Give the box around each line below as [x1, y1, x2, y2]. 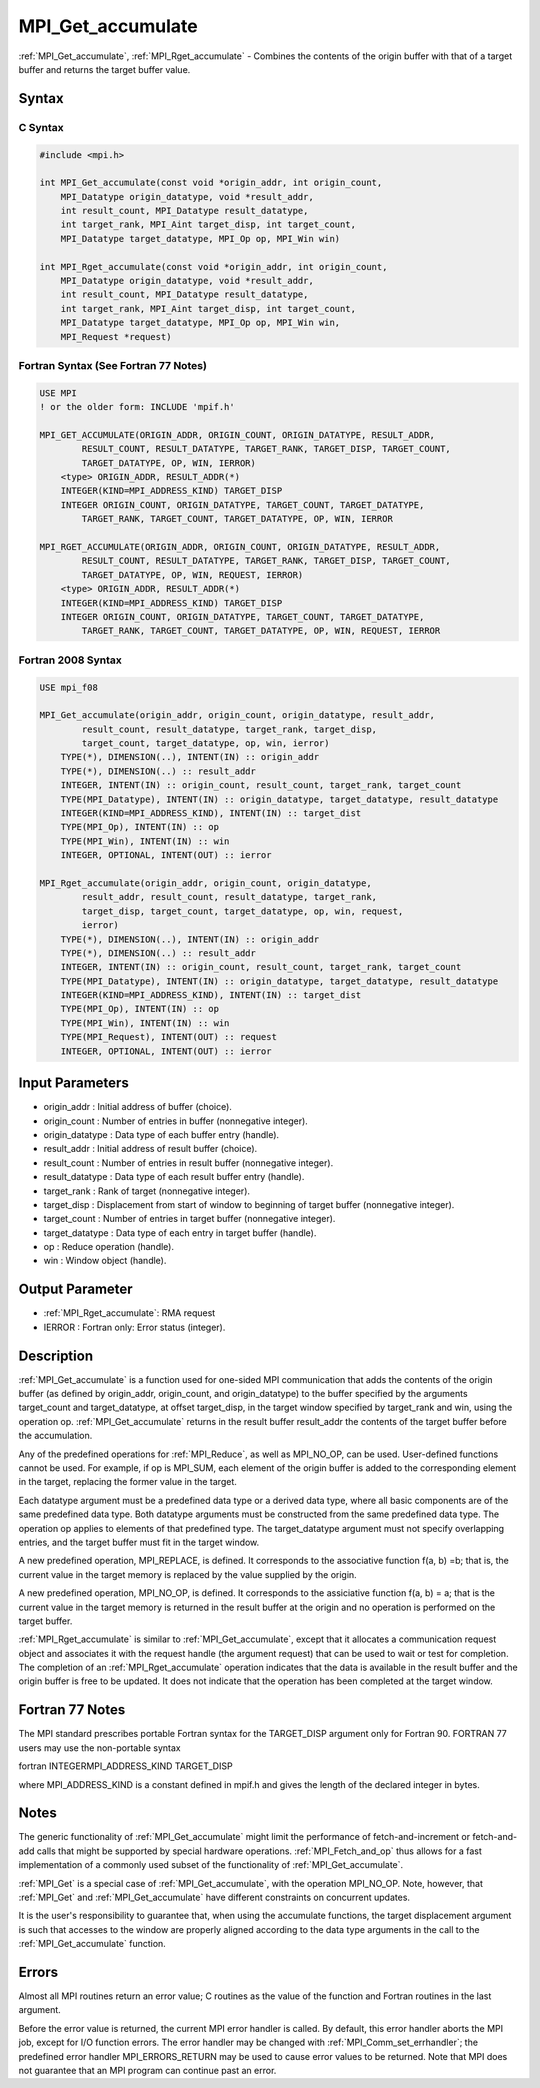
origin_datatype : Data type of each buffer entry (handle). [43, 1128, 280, 1140]
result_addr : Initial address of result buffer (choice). [43, 1143, 258, 1155]
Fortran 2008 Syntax [18, 653, 122, 667]
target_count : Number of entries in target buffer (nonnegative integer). [43, 1213, 336, 1225]
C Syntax [18, 120, 64, 134]
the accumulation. [18, 1430, 93, 1442]
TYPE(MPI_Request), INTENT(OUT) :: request [60, 1031, 277, 1043]
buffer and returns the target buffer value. [18, 63, 191, 75]
